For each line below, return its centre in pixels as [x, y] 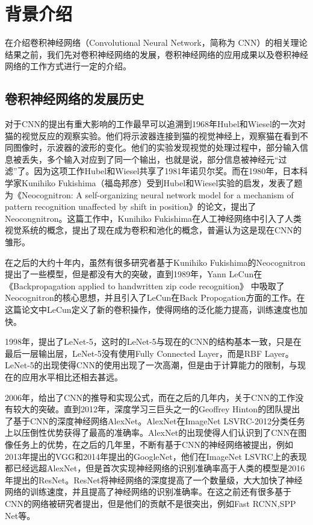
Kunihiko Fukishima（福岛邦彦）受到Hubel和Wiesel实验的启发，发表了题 [162, 183]
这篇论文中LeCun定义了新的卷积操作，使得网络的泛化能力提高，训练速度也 [152, 310]
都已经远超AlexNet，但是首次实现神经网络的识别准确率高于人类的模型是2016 [155, 468]
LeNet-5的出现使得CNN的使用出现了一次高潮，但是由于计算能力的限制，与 [151, 365]
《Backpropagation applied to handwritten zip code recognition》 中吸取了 [145, 285]
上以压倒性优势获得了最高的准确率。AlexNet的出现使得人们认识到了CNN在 [152, 432]
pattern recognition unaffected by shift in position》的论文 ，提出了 [131, 206]
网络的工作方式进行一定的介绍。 [68, 66]
